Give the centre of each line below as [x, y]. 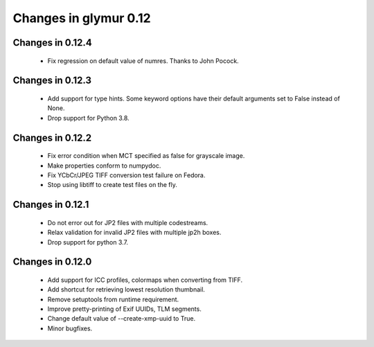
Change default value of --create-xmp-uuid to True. [122, 319]
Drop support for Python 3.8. [88, 118]
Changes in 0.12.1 [51, 205]
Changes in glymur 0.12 [82, 18]
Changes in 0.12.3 [52, 81]
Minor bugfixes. [70, 328]
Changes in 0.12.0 [52, 262]
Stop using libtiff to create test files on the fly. [113, 185]
